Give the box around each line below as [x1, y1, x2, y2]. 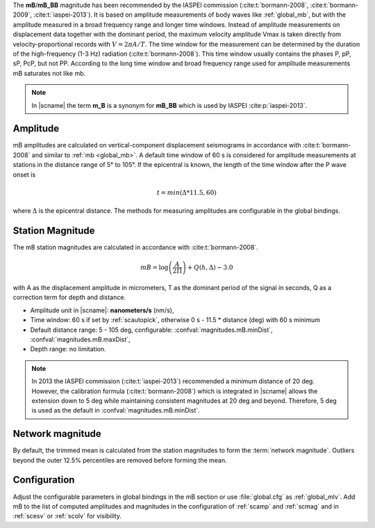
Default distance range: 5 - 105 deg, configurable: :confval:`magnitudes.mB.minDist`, [30, 326, 274, 334]
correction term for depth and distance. [12, 293, 126, 302]
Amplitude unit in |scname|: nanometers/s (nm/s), [30, 306, 174, 314]
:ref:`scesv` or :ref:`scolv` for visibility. [12, 512, 122, 520]
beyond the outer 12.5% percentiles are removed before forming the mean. [12, 456, 227, 464]
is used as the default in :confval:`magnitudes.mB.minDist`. [31, 406, 201, 415]
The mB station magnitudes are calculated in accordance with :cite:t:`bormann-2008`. [12, 243, 258, 252]
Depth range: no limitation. [30, 345, 106, 353]
